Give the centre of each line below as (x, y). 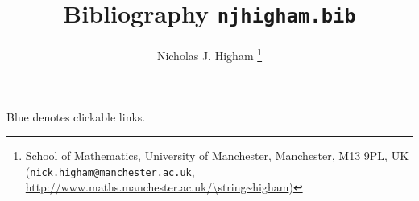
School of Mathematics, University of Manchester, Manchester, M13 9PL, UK (217, 156)
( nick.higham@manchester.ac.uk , (110, 171)
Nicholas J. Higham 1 (209, 54)
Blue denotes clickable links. (76, 116)
